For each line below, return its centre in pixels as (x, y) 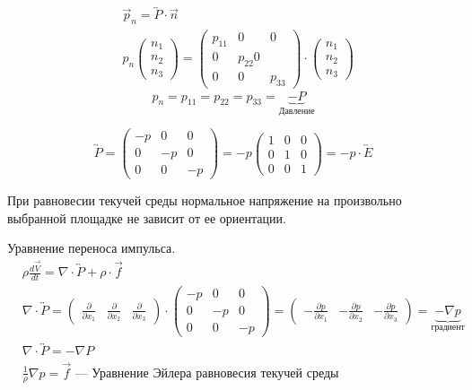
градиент (448, 327)
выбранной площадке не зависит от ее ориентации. (147, 217)
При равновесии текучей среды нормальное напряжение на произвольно (205, 200)
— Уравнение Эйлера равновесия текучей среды (207, 373)
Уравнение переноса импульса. (92, 248)
